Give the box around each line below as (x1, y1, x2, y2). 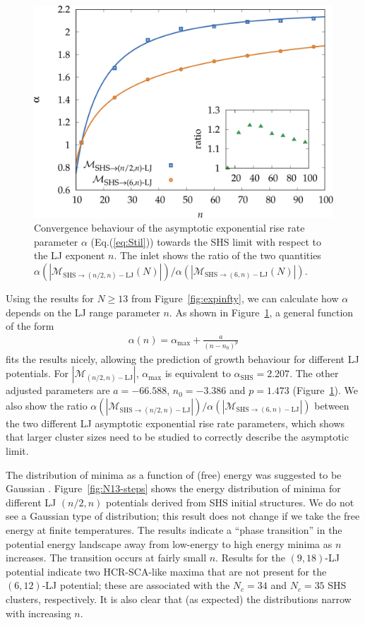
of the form (6, 319, 54, 333)
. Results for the (215, 550, 285, 565)
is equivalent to (164, 366, 231, 381)
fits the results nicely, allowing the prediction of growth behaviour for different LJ (6, 351, 359, 366)
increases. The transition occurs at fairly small (6, 550, 207, 565)
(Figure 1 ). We (292, 383, 358, 398)
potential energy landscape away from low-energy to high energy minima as (6, 536, 333, 551)
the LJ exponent (34, 248, 105, 263)
